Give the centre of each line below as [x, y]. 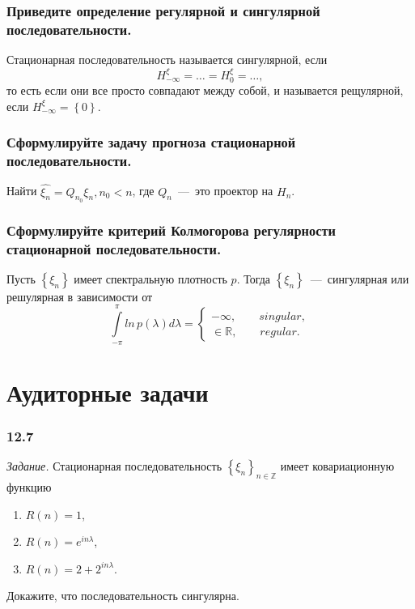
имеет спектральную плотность [150, 278]
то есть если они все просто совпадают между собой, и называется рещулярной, [205, 89]
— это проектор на [225, 191]
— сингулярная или [360, 278]
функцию [29, 487]
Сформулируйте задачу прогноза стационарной [151, 142]
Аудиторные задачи [108, 392]
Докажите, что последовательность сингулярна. [123, 596]
